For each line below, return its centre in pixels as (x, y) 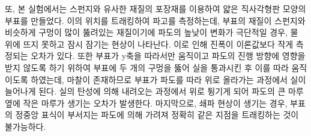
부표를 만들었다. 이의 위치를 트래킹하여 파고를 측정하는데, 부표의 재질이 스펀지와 (155, 20)
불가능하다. (26, 126)
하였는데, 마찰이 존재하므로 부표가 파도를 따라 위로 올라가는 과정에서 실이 (168, 79)
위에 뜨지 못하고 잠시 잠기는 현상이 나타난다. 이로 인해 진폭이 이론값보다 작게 (149, 44)
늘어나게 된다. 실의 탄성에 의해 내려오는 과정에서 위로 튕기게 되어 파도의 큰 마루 (154, 91)
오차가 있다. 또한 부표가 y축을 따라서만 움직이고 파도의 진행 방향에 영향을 (168, 56)
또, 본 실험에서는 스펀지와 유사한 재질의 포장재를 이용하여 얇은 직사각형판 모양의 (155, 8)
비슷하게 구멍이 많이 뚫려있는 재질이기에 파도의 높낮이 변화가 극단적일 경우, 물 (152, 32)
